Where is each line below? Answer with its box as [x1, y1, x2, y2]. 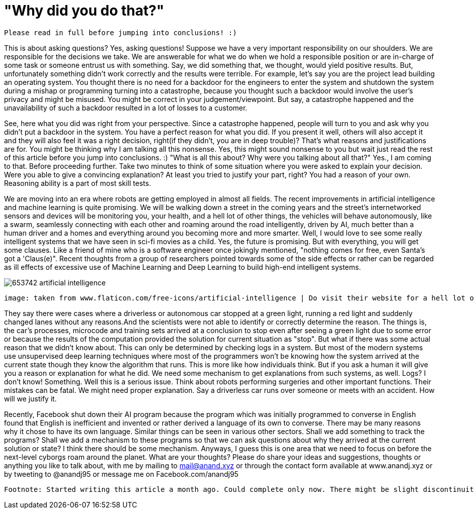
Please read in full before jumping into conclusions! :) [4, 28, 237, 37]
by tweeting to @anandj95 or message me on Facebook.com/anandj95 [4, 469, 239, 478]
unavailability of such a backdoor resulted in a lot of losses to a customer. [4, 103, 248, 112]
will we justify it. [4, 394, 57, 403]
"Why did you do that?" [4, 2, 164, 19]
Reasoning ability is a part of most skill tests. [4, 178, 151, 187]
